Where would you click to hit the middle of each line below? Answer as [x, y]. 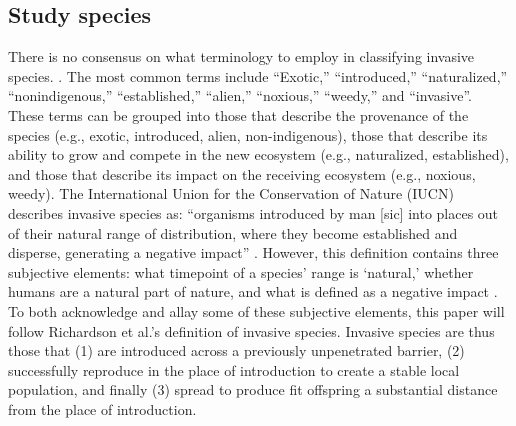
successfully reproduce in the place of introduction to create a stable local [234, 369]
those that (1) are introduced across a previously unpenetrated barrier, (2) [236, 350]
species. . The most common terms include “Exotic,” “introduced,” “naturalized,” [258, 75]
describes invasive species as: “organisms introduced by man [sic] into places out [253, 212]
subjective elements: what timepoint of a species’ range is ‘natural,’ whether [241, 271]
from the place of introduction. [102, 408]
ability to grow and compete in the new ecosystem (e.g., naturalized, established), [258, 154]
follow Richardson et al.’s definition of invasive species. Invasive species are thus [251, 330]
